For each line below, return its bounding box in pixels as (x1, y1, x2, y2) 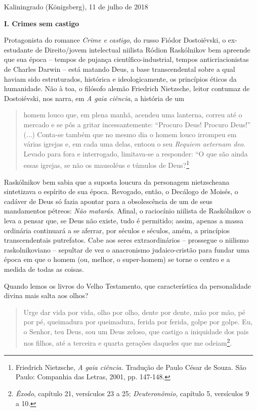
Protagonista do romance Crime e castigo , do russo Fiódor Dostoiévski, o (4, 35, 226, 45)
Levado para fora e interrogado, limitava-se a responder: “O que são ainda (23, 148, 248, 158)
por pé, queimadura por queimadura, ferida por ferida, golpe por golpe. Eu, (23, 316, 253, 327)
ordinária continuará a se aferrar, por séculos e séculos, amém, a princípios (4, 225, 230, 235)
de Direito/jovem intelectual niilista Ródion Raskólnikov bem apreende (35, 44, 251, 54)
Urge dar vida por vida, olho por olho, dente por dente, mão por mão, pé (23, 307, 246, 317)
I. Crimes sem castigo (4, 18, 79, 28)
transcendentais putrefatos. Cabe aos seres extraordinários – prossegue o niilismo (4, 235, 249, 245)
